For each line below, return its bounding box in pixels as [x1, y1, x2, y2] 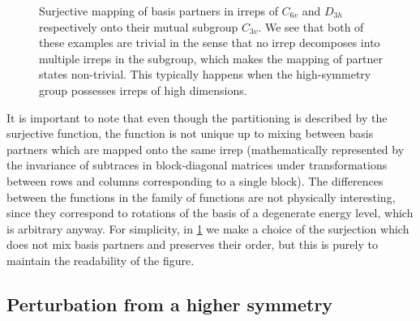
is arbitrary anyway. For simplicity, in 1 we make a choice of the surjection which [6, 220, 409, 237]
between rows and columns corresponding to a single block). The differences [6, 172, 384, 189]
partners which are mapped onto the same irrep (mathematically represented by [6, 140, 405, 157]
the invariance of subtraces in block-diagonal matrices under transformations [6, 156, 388, 173]
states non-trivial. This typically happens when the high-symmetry [39, 66, 371, 83]
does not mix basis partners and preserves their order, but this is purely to [6, 236, 378, 253]
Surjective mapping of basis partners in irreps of [39, 2, 278, 19]
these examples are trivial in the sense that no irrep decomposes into [39, 34, 380, 51]
